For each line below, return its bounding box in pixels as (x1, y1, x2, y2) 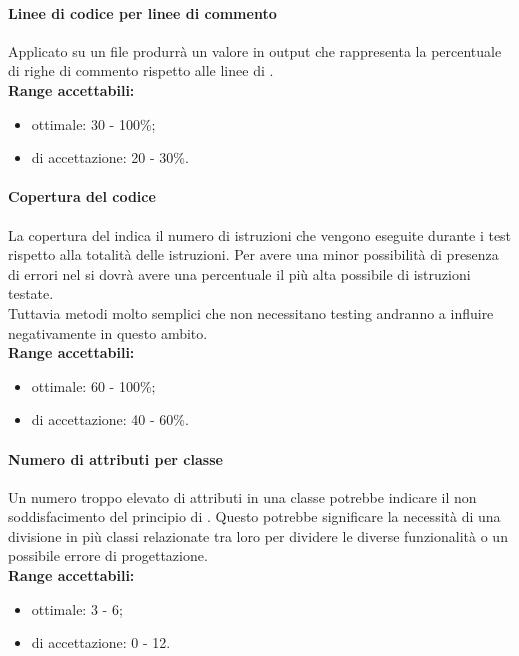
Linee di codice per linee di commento (8, 2, 277, 23)
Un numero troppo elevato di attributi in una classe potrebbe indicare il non (8, 486, 477, 507)
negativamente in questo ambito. (8, 322, 208, 343)
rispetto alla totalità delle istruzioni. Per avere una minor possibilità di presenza (8, 244, 499, 265)
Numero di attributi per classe (8, 448, 223, 469)
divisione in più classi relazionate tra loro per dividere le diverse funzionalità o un (8, 525, 508, 546)
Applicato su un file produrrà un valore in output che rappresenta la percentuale (8, 40, 502, 61)
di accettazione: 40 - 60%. (31, 409, 189, 430)
